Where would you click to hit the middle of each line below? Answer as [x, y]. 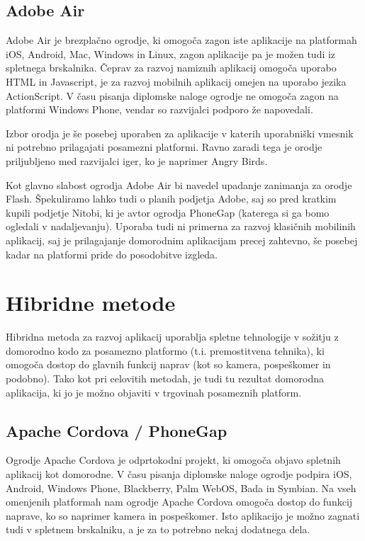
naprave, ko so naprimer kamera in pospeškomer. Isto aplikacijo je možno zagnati [183, 515]
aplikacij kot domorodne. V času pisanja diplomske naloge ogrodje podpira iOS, [179, 474]
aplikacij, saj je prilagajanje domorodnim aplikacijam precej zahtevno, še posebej [182, 240]
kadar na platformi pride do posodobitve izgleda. [112, 254]
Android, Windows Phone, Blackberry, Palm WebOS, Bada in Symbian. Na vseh [181, 488]
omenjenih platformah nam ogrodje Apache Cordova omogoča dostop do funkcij [179, 502]
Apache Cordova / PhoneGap [117, 430]
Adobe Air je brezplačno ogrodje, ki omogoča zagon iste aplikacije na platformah [181, 40]
